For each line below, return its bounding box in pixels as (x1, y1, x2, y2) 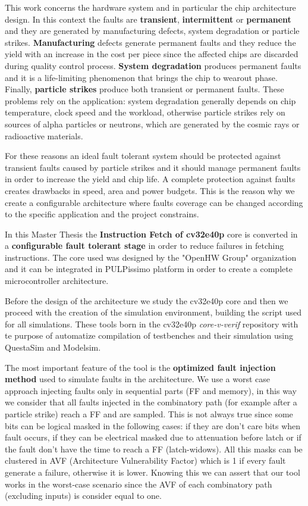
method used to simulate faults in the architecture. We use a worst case (5, 373, 270, 385)
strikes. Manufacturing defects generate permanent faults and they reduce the (5, 36, 296, 48)
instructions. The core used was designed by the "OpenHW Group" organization (5, 251, 297, 263)
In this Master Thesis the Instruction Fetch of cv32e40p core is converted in (5, 227, 298, 240)
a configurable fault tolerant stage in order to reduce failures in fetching (5, 239, 284, 252)
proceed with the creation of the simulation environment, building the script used (5, 306, 301, 318)
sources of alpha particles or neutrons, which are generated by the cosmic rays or (5, 117, 300, 130)
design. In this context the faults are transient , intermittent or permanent (5, 13, 291, 25)
